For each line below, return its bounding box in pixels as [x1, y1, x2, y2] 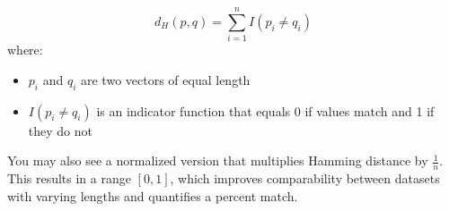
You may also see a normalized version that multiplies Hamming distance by [7, 151, 428, 170]
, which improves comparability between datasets [170, 168, 440, 187]
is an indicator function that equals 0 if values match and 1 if [96, 101, 435, 120]
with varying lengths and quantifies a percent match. [7, 186, 298, 205]
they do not [28, 121, 92, 139]
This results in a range [7, 168, 131, 187]
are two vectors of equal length [81, 70, 251, 89]
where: [7, 40, 43, 59]
